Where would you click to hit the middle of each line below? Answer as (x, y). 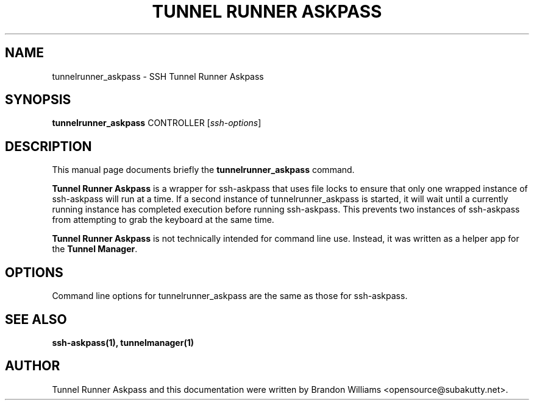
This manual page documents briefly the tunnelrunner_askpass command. (203, 170)
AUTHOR (33, 366)
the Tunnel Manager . (95, 249)
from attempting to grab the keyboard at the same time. (163, 220)
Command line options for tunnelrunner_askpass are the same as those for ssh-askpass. (230, 296)
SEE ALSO (36, 319)
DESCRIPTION (48, 146)
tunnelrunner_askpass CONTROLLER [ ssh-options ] (157, 123)
